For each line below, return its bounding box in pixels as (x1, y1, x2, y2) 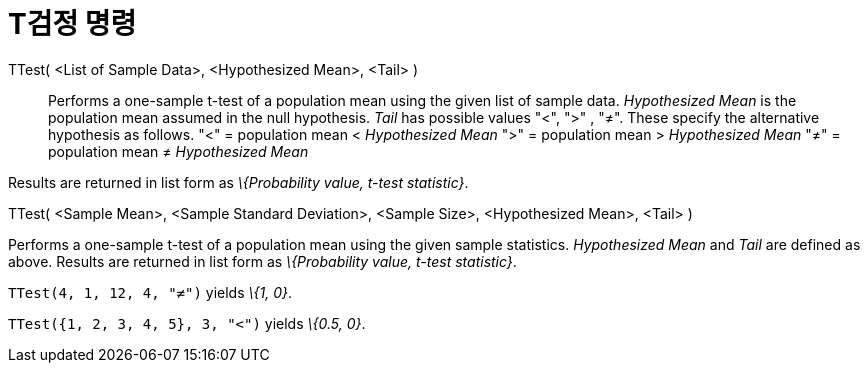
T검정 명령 (8, 7, 137, 41)
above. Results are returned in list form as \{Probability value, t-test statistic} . (8, 252, 517, 270)
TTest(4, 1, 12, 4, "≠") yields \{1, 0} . (8, 283, 293, 301)
